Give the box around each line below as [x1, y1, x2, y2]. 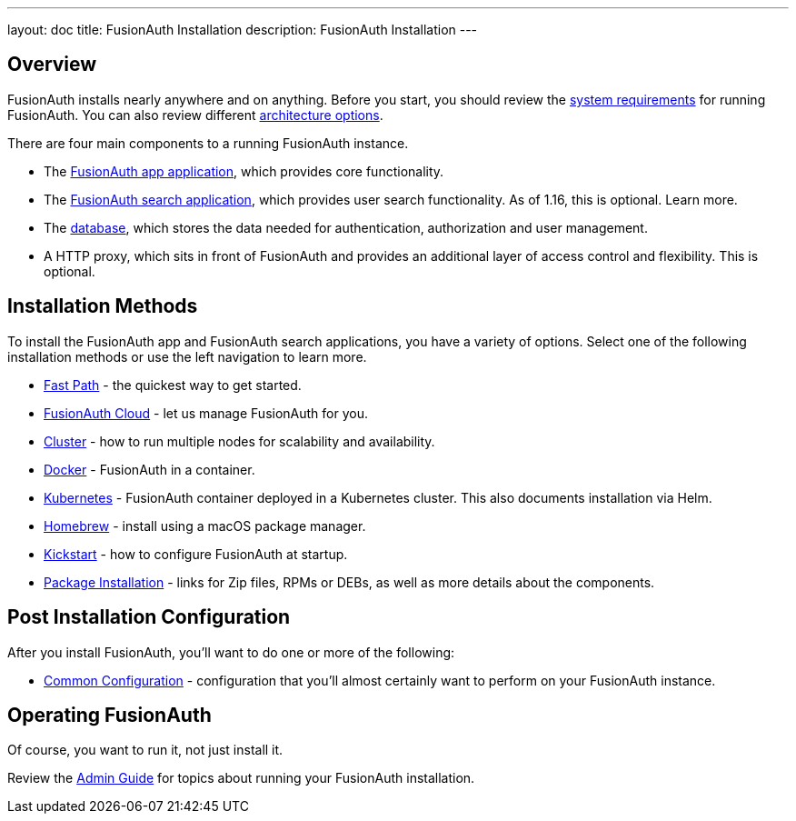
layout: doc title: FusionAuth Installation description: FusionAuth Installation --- [7, 22, 478, 37]
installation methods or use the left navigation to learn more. [7, 348, 367, 365]
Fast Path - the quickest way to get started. [44, 376, 302, 393]
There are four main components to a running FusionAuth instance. [7, 135, 409, 151]
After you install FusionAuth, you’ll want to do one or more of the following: [7, 644, 455, 660]
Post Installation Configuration [7, 606, 291, 629]
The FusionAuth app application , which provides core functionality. [44, 163, 444, 179]
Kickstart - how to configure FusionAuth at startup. [44, 546, 348, 562]
